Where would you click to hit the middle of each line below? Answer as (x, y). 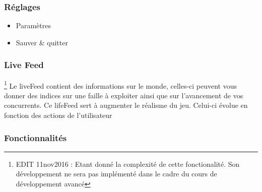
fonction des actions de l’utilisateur (58, 115)
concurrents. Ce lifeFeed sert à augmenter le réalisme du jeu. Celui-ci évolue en (126, 105)
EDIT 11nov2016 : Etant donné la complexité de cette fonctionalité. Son (128, 164)
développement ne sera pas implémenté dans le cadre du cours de (116, 174)
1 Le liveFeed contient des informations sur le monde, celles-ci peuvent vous (121, 85)
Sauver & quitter (42, 42)
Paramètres (33, 25)
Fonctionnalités (36, 137)
